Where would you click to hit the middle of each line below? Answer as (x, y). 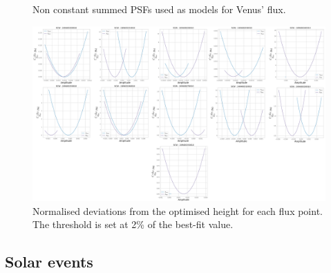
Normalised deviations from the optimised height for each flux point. (178, 210)
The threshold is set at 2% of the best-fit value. (133, 224)
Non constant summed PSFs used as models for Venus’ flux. (159, 9)
